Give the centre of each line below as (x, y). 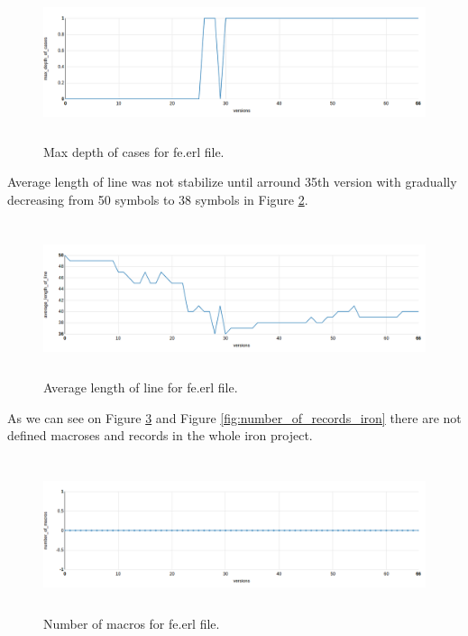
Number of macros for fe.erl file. (132, 623)
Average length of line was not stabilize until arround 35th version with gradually (232, 182)
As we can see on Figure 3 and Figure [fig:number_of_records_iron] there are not (234, 417)
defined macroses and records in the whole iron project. (160, 435)
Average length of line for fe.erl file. (141, 387)
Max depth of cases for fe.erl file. (134, 151)
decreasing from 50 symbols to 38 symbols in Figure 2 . (158, 199)
